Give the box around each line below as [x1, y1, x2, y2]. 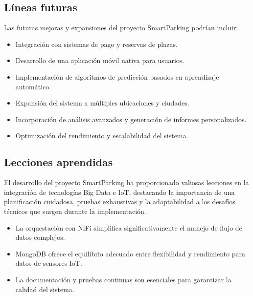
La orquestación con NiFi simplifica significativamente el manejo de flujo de [15, 222, 242, 233]
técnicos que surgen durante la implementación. [4, 206, 146, 216]
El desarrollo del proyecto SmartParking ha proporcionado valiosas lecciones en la [4, 177, 249, 188]
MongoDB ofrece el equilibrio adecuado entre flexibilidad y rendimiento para [15, 248, 246, 258]
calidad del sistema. [15, 284, 74, 294]
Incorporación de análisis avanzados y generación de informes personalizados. [15, 114, 247, 124]
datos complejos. [15, 232, 65, 242]
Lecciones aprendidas [4, 154, 113, 169]
